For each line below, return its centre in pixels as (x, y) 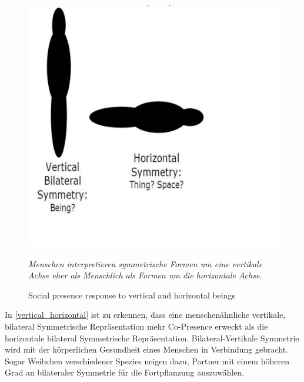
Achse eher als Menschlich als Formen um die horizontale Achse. (145, 275)
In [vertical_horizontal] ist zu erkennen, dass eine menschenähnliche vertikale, (145, 315)
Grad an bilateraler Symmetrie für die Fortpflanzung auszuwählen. (125, 372)
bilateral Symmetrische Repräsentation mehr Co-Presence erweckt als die (136, 326)
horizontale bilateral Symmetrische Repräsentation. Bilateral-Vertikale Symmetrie (152, 338)
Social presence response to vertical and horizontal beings (132, 295)
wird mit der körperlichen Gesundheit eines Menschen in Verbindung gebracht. (147, 349)
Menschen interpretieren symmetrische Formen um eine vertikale (146, 263)
